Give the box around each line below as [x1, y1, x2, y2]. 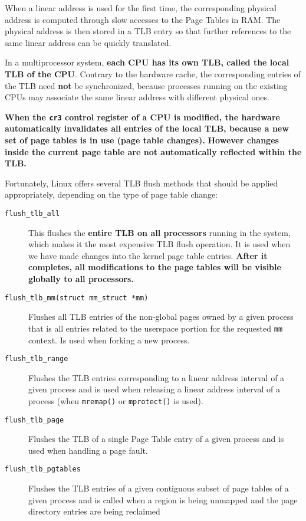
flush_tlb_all [5, 209, 60, 218]
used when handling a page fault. [28, 444, 148, 456]
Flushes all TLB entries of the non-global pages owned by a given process [28, 310, 294, 323]
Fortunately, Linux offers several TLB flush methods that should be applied [5, 176, 278, 189]
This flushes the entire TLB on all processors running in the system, [28, 226, 291, 238]
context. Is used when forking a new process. [28, 333, 190, 346]
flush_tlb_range [5, 355, 68, 363]
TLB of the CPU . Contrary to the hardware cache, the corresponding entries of [5, 67, 301, 80]
